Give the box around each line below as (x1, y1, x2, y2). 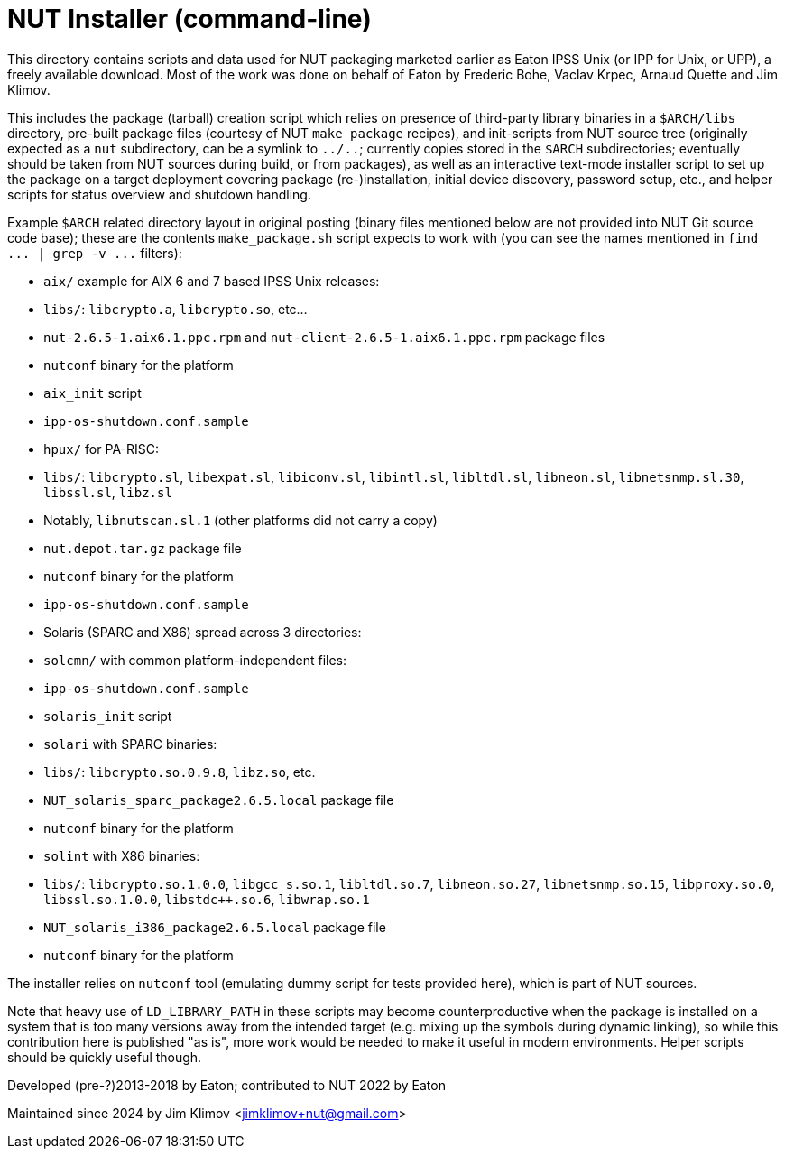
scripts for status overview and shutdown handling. (7, 186, 311, 202)
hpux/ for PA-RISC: (43, 440, 160, 457)
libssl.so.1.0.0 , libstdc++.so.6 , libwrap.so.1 (43, 891, 370, 907)
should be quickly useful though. (7, 1049, 202, 1065)
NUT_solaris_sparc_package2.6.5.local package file (43, 791, 394, 808)
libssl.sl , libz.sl (43, 484, 172, 500)
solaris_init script (43, 707, 172, 724)
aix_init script (43, 384, 142, 401)
